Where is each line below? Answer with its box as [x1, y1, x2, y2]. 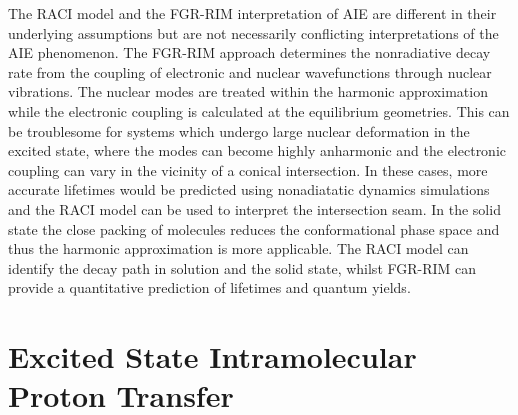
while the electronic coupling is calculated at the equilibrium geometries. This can [8, 100, 510, 121]
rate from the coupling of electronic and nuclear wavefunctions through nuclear [8, 61, 492, 82]
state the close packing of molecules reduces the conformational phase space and [8, 218, 500, 239]
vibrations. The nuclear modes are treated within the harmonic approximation [8, 81, 488, 102]
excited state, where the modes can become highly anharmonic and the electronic [8, 140, 507, 161]
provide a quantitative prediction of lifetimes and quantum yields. [8, 277, 411, 298]
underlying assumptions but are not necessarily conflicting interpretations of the [8, 22, 499, 43]
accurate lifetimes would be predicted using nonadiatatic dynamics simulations [8, 179, 490, 200]
